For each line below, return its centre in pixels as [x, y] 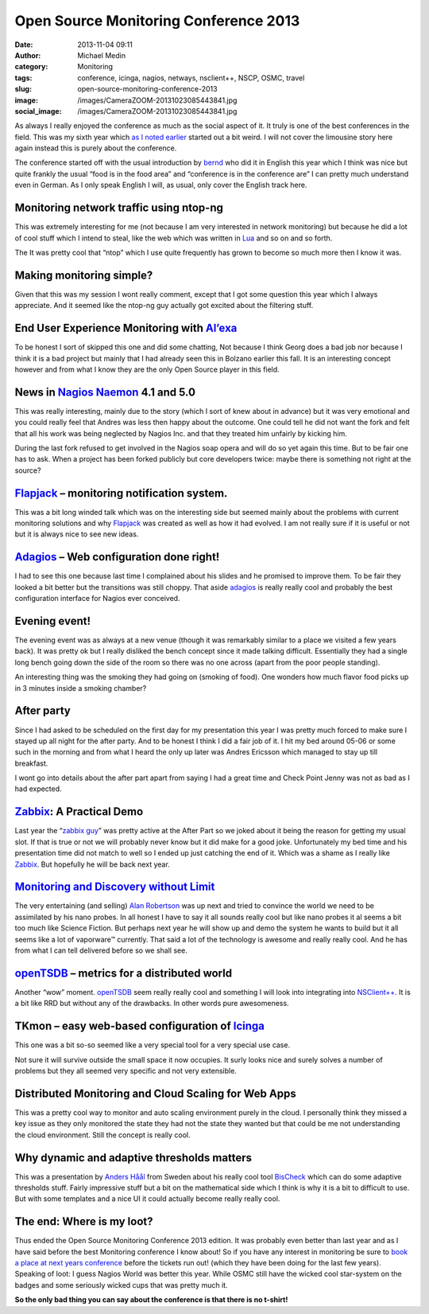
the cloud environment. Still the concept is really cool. [102, 1135]
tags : [23, 78]
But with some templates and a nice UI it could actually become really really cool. [147, 1199]
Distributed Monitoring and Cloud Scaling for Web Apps [156, 1093]
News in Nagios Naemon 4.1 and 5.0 [105, 392]
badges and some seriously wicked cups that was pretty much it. [121, 1285]
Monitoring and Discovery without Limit [115, 887]
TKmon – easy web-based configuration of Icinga [140, 1026]
